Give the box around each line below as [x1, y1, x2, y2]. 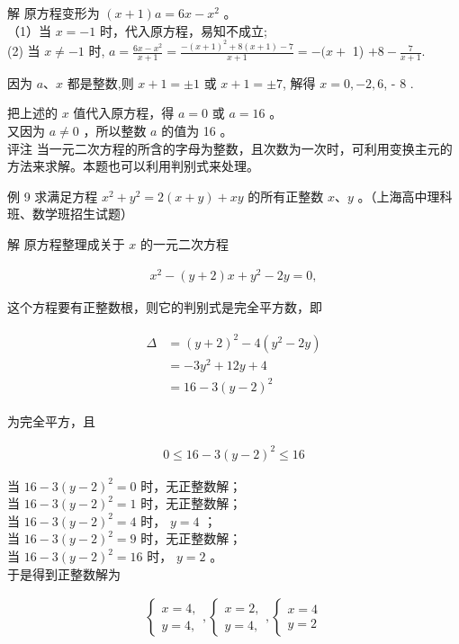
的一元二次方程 [140, 235, 229, 254]
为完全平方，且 [7, 411, 95, 430]
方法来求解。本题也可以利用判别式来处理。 [7, 157, 259, 175]
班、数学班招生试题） [7, 204, 133, 223]
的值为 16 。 [161, 121, 233, 140]
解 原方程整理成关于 [7, 235, 125, 254]
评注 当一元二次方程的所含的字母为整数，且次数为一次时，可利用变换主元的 [7, 139, 453, 157]
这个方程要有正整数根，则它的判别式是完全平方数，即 [7, 297, 322, 316]
